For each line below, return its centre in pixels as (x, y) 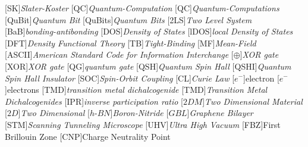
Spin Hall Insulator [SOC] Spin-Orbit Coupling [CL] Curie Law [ (120, 78)
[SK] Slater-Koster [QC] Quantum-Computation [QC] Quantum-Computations (142, 8)
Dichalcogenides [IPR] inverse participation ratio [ (94, 101)
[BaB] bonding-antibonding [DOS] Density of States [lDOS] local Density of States (149, 31)
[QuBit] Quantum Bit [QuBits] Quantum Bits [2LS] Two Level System (128, 19)
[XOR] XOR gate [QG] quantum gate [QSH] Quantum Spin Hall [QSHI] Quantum (148, 66)
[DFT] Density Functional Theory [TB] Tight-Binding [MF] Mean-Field (131, 43)
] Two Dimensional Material (252, 101)
